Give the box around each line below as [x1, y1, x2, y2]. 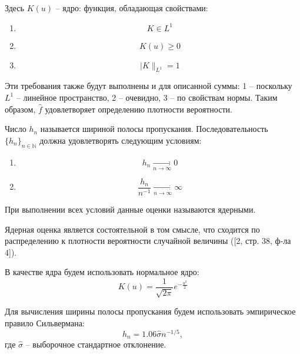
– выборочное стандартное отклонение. [25, 338, 166, 350]
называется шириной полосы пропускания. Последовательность [40, 123, 268, 135]
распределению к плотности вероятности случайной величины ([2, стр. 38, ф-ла [5, 234, 291, 247]
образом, [5, 102, 36, 115]
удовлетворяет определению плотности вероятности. [45, 102, 232, 115]
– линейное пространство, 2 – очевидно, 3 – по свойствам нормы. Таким [16, 91, 278, 103]
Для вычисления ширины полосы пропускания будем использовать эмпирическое [5, 305, 296, 317]
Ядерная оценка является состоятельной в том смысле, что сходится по [5, 223, 260, 235]
